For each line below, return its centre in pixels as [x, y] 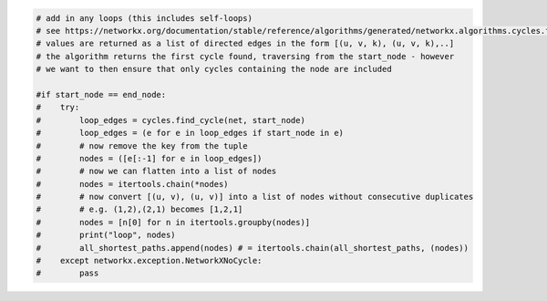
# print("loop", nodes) [106, 235]
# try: [58, 108]
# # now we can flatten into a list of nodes [156, 171]
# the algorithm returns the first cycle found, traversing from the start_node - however [245, 56]
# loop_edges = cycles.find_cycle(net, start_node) [170, 120]
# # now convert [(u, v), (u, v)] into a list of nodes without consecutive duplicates [255, 197]
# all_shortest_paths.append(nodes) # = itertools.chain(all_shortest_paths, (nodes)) [253, 248]
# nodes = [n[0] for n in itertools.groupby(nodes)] [173, 222]
